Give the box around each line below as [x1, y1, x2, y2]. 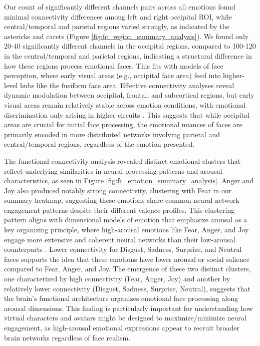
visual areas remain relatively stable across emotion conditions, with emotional [4, 99, 246, 110]
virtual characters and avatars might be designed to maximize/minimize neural [4, 312, 246, 323]
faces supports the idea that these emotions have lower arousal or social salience [4, 253, 249, 264]
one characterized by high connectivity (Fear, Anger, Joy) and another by [4, 273, 230, 284]
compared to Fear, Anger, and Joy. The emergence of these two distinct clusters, [4, 263, 251, 274]
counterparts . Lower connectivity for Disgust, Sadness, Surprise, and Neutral [4, 244, 242, 254]
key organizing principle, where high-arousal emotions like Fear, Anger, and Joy [4, 224, 249, 235]
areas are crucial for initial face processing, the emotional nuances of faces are [4, 119, 242, 130]
